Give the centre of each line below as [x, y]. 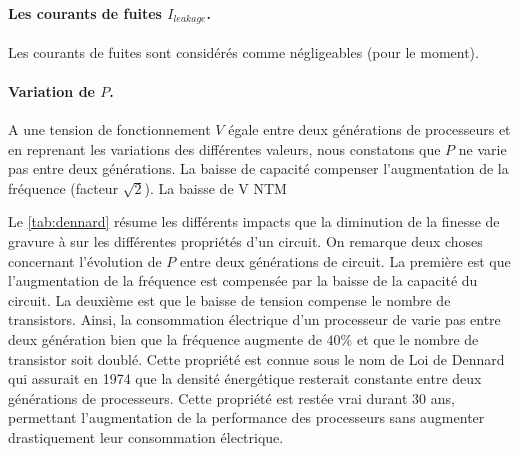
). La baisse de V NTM [215, 187]
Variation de [51, 90]
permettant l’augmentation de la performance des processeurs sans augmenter [246, 417]
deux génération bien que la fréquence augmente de [165, 338]
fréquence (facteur [63, 187]
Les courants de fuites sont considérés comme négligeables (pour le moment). [243, 51]
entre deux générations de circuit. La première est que [345, 260]
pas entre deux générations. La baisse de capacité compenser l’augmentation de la [258, 168]
